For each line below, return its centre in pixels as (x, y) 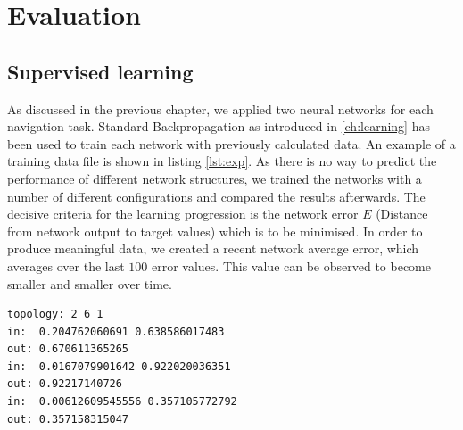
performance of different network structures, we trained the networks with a (215, 178)
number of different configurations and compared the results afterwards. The (216, 196)
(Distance (402, 214)
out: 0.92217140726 (65, 384)
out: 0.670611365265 (68, 349)
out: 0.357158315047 (68, 419)
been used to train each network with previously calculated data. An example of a (231, 143)
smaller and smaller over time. (90, 283)
